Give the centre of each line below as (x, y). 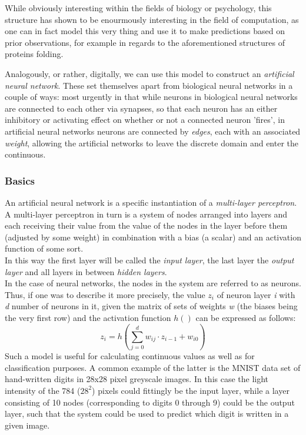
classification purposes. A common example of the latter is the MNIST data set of (153, 367)
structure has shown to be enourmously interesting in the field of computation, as (152, 19)
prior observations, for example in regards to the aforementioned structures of (145, 42)
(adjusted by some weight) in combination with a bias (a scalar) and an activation (153, 237)
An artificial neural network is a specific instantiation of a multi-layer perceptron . (151, 202)
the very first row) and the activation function (88, 317)
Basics (20, 180)
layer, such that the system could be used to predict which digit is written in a (147, 414)
